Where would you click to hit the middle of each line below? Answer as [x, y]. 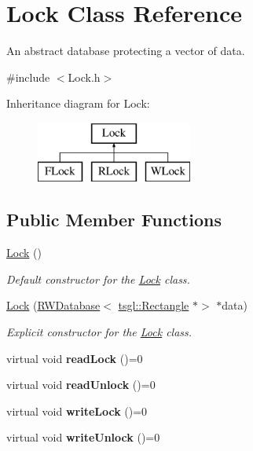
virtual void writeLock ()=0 [77, 411]
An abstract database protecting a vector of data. [126, 51]
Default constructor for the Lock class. [98, 279]
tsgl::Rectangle [154, 305]
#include [28, 77]
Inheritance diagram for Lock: [78, 103]
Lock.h [84, 77]
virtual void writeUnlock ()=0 [83, 437]
